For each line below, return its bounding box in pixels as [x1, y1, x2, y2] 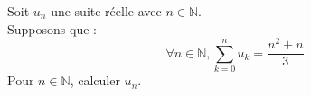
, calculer [70, 71, 120, 90]
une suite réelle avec [51, 2, 162, 20]
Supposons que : [7, 19, 97, 38]
